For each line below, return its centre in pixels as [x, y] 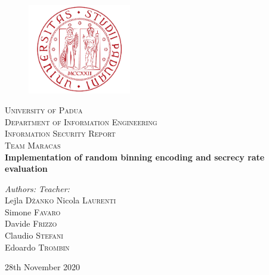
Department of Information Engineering [81, 121]
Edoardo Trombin [37, 247]
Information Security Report [60, 133]
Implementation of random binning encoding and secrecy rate [135, 157]
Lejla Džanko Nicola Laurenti [61, 200]
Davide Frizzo [31, 223]
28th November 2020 [43, 267]
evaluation [26, 169]
